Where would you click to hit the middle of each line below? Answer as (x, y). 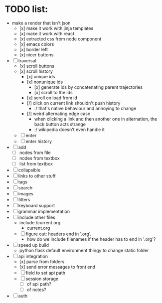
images (26, 194)
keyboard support (37, 206)
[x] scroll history (36, 71)
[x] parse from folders (42, 262)
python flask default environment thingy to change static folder (84, 251)
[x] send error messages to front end (57, 267)
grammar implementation (44, 212)
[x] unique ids (41, 76)
